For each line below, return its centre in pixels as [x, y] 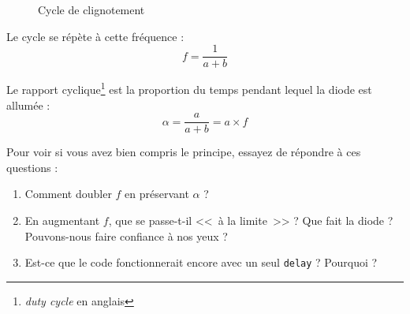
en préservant [157, 194]
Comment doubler [68, 194]
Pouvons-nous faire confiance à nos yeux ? [126, 235]
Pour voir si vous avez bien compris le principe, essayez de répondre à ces [184, 152]
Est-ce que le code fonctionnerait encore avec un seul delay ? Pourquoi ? [201, 262]
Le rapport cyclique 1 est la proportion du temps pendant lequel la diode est [189, 88]
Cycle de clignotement [91, 9]
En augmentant [62, 220]
